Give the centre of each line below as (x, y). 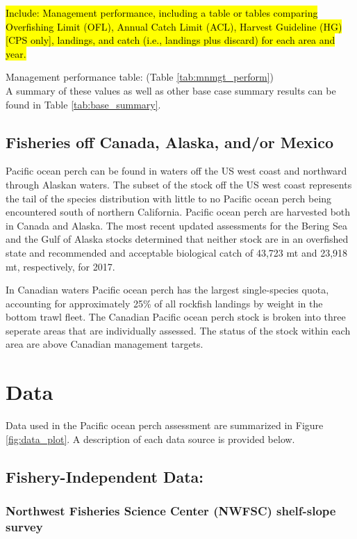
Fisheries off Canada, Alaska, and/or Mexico (170, 142)
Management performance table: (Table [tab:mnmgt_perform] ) (140, 77)
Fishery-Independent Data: (105, 476)
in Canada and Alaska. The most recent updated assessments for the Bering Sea (176, 225)
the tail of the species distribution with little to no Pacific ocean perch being (169, 198)
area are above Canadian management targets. (105, 344)
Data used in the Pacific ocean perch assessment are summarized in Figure (165, 425)
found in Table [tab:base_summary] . (83, 104)
